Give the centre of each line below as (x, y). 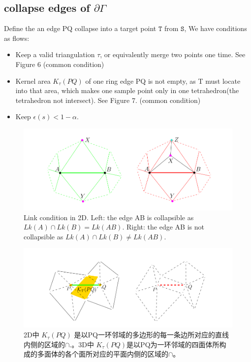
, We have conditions (216, 28)
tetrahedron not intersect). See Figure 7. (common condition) (108, 100)
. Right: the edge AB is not (163, 227)
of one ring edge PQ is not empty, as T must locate (163, 81)
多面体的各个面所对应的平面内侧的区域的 (103, 354)
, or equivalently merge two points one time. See (173, 54)
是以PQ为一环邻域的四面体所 (173, 344)
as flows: (17, 38)
